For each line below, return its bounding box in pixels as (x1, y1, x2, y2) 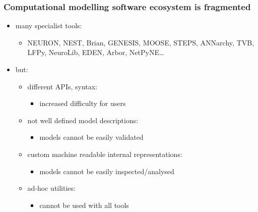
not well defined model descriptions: (27, 115, 139, 125)
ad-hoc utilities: (27, 183, 76, 193)
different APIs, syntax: (27, 81, 98, 91)
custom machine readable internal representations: (27, 148, 182, 159)
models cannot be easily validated (39, 132, 144, 142)
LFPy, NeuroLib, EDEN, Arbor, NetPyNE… (27, 47, 164, 58)
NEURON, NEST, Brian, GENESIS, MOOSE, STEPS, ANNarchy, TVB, (27, 37, 254, 47)
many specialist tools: (15, 20, 82, 31)
